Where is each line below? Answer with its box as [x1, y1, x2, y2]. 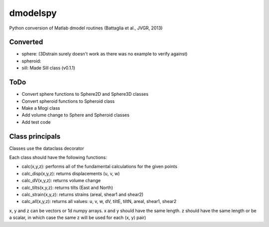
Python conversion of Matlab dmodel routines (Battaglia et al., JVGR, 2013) [9, 25, 163, 31]
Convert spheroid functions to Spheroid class [21, 98, 115, 104]
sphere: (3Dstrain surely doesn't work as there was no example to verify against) [21, 51, 188, 57]
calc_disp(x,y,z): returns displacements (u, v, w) [21, 170, 120, 177]
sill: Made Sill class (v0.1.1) [21, 65, 76, 71]
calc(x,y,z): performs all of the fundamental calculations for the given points [21, 164, 178, 170]
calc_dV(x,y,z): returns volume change [21, 178, 101, 184]
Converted [9, 38, 43, 46]
